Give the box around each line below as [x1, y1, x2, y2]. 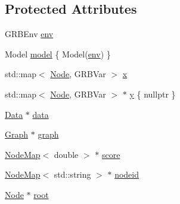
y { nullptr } [129, 87, 176, 100]
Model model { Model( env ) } [5, 47, 111, 60]
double [54, 148, 79, 160]
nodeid [114, 168, 139, 181]
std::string [54, 168, 91, 181]
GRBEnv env [5, 28, 54, 40]
